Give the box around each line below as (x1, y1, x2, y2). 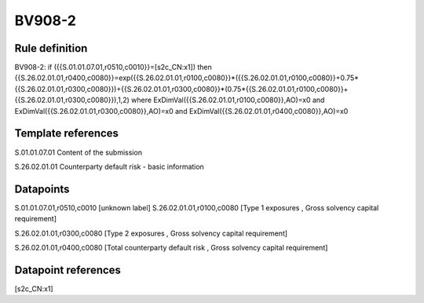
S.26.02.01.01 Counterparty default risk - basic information (14, 162, 204, 171)
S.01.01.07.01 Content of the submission (14, 148, 143, 157)
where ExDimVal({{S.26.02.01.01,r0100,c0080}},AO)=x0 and (130, 95, 325, 105)
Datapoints (14, 182, 70, 195)
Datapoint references (14, 263, 122, 276)
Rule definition (14, 42, 88, 55)
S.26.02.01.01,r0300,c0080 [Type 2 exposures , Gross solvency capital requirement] (14, 228, 288, 238)
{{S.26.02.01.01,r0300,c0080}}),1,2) (14, 95, 130, 105)
